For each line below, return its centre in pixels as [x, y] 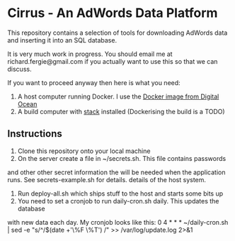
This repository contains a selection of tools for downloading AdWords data [117, 33]
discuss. [19, 69]
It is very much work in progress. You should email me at [90, 54]
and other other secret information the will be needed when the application [116, 172]
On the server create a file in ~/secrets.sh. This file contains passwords [122, 158]
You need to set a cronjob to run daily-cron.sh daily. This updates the [118, 201]
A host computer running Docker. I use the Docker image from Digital [118, 96]
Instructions [35, 134]
